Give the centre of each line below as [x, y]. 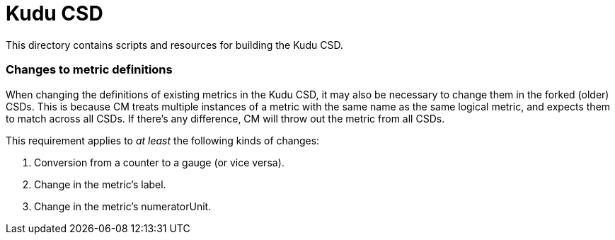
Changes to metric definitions [89, 70]
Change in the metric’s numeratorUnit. [123, 206]
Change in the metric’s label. [100, 184]
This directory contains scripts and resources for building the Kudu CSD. [174, 45]
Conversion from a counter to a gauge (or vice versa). [159, 162]
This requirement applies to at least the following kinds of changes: [163, 140]
